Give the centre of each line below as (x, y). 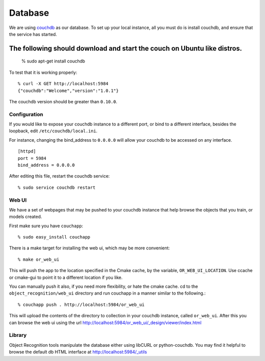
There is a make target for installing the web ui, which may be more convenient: (90, 248)
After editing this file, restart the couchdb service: (59, 176)
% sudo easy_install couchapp (54, 237)
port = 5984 (32, 158)
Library (18, 335)
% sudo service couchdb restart (57, 187)
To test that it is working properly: (43, 72)
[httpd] (27, 151)
